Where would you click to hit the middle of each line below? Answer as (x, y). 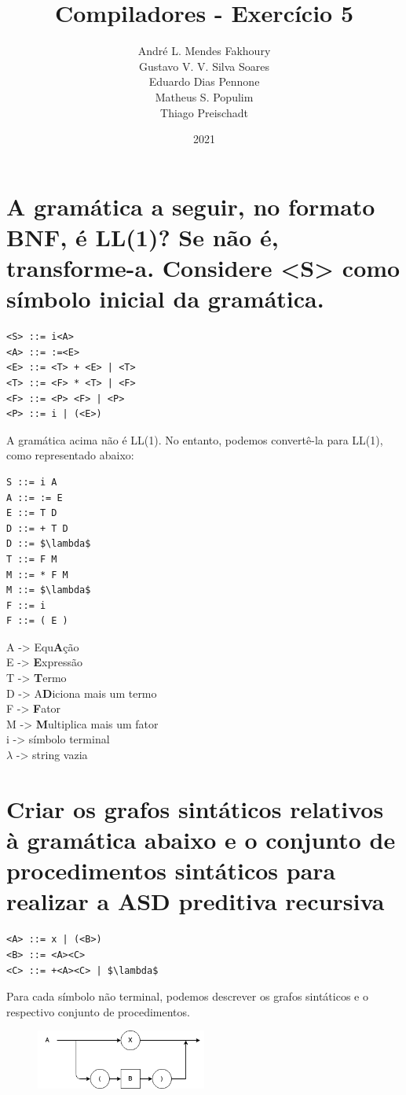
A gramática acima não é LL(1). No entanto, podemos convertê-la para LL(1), (195, 439)
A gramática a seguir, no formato (191, 206)
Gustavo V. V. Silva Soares (204, 66)
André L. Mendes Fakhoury (204, 51)
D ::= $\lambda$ (49, 544)
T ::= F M (32, 559)
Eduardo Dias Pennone (204, 81)
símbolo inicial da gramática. (165, 299)
